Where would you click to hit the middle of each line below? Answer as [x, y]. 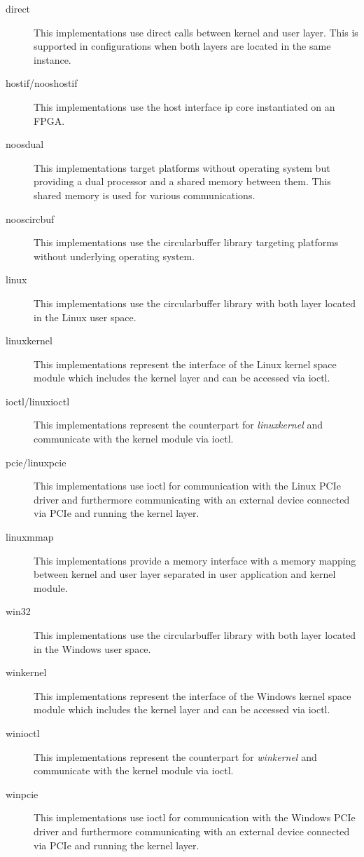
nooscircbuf [30, 218]
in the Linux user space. [85, 317]
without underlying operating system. [114, 256]
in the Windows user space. [92, 648]
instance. [52, 59]
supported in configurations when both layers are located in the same [182, 46]
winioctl [23, 733]
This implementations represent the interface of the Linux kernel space [185, 364]
